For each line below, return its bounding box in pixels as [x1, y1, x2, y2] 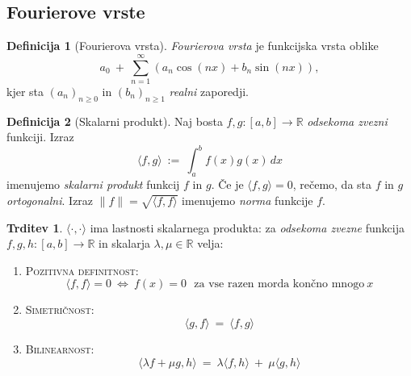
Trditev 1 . [6, 219, 63, 236]
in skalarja [99, 235, 150, 252]
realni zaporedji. [169, 82, 249, 99]
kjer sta [6, 82, 44, 99]
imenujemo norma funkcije [182, 191, 313, 208]
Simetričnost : [25, 301, 94, 318]
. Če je [211, 176, 244, 193]
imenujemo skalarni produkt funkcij [6, 176, 180, 193]
